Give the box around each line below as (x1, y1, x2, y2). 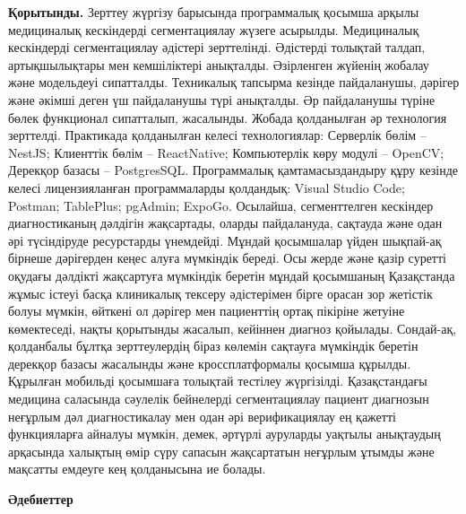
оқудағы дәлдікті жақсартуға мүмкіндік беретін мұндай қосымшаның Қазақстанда (8, 266, 455, 284)
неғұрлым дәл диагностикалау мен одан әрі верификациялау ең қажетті (8, 406, 396, 425)
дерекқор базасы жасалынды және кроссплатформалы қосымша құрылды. (8, 353, 411, 372)
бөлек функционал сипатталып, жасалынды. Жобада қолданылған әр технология (8, 108, 447, 126)
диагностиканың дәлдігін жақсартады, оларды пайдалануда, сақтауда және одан (8, 213, 443, 232)
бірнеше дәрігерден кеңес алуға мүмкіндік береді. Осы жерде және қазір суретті (8, 248, 446, 267)
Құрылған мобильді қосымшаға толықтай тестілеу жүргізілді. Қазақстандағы (8, 371, 427, 390)
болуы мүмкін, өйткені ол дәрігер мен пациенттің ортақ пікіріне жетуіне (8, 301, 405, 320)
